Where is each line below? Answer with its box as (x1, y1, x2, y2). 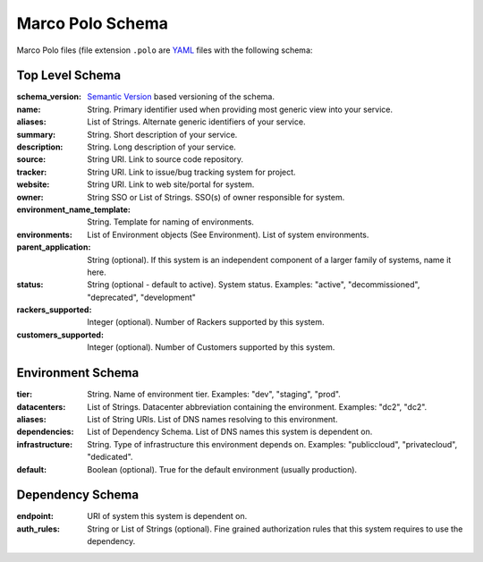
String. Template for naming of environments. (87, 217, 255, 227)
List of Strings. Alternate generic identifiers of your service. (87, 116, 306, 127)
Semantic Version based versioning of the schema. (87, 91, 275, 102)
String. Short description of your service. (87, 129, 238, 140)
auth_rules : (16, 524, 60, 534)
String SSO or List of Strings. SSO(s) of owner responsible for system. (87, 192, 345, 202)
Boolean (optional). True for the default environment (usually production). (87, 464, 358, 474)
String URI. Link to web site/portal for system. (87, 179, 255, 190)
